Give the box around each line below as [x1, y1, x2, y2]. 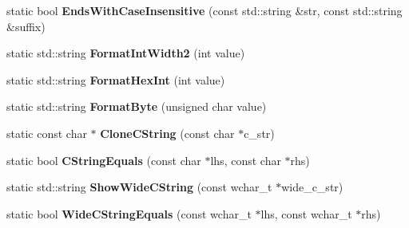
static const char [6, 124, 87, 141]
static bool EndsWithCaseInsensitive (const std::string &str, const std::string [6, 2, 403, 18]
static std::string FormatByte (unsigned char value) [6, 98, 267, 115]
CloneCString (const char [100, 124, 235, 141]
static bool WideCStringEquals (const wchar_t [6, 205, 252, 222]
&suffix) [6, 18, 46, 34]
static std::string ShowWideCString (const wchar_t [6, 179, 272, 195]
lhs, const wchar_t [260, 205, 352, 222]
